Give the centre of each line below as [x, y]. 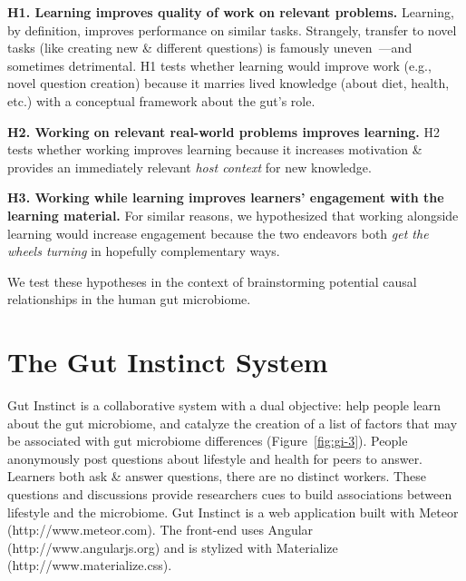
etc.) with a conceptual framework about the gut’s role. [161, 100]
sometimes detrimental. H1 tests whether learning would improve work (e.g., [219, 65]
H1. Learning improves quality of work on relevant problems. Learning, [231, 12]
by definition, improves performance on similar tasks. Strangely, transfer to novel [232, 30]
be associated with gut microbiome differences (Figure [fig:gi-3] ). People [208, 441]
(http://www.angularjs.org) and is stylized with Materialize [173, 547]
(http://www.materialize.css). [90, 565]
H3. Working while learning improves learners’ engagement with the [226, 197]
